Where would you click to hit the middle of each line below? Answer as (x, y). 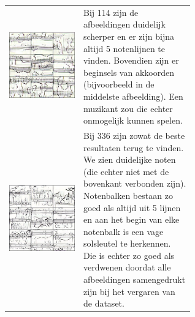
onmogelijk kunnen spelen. (133, 120)
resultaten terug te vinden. (133, 147)
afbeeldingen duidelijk (124, 24)
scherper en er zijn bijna (128, 36)
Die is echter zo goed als (129, 255)
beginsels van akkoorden (128, 72)
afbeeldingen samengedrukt (134, 279)
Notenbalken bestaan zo (128, 195)
